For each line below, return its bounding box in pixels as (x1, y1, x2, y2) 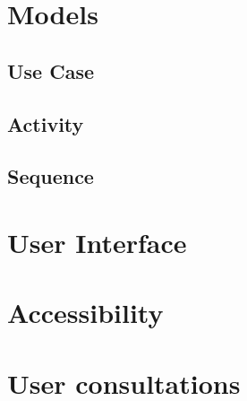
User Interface (7, 223, 187, 260)
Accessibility (7, 294, 164, 331)
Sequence (7, 162, 94, 190)
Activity (7, 109, 84, 137)
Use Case (7, 57, 95, 84)
